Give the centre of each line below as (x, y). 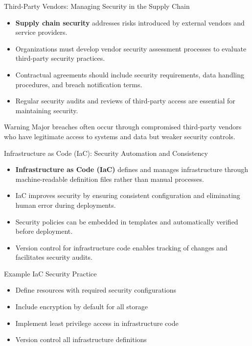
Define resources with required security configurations (96, 290)
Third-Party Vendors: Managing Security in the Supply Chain (97, 6)
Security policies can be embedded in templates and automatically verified (127, 221)
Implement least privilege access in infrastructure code (97, 323)
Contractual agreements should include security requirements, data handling (130, 74)
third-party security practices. (60, 58)
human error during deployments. (66, 205)
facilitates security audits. (54, 257)
